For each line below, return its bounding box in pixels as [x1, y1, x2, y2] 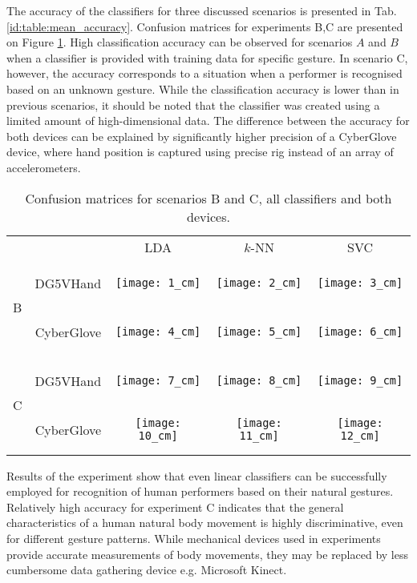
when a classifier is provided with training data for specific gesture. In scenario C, [6, 49, 408, 66]
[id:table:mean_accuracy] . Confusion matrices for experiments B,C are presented [6, 18, 403, 34]
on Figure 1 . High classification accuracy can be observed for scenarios [6, 34, 353, 50]
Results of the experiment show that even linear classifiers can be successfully [6, 467, 387, 484]
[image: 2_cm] [216, 276, 302, 290]
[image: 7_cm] [115, 374, 201, 388]
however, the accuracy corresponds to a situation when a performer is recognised [6, 65, 403, 82]
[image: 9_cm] [317, 374, 403, 388]
